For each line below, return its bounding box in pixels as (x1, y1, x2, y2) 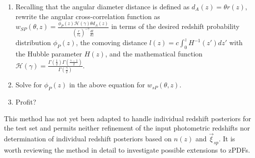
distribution (15, 37, 51, 48)
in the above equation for (69, 79, 145, 90)
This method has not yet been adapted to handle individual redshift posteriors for (4, 113, 252, 123)
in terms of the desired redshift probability (111, 21, 240, 31)
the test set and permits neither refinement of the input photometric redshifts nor (4, 123, 250, 133)
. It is (219, 133, 235, 144)
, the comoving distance (76, 37, 147, 48)
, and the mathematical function (105, 49, 203, 59)
